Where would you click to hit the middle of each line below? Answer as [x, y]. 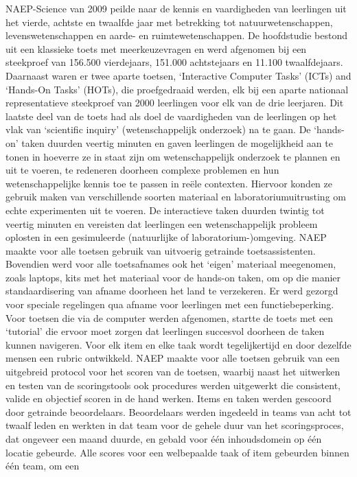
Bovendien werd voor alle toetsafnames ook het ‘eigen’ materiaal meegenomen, [171, 264]
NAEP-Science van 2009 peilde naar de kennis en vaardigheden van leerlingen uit [176, 8]
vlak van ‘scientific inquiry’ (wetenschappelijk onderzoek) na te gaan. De [158, 129]
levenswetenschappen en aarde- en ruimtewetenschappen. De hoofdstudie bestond [177, 35]
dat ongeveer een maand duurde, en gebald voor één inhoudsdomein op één [164, 439]
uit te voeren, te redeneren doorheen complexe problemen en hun [142, 170]
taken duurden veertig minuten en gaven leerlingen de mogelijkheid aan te [177, 142]
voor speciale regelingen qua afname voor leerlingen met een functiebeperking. [170, 304]
